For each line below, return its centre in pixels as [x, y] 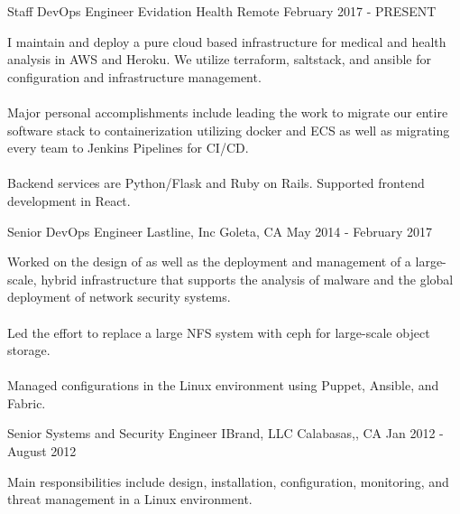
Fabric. [27, 402]
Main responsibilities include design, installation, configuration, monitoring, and [228, 481]
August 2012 [42, 451]
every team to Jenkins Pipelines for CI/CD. [128, 148]
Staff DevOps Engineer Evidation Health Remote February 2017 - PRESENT [222, 11]
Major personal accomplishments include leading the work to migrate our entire [228, 112]
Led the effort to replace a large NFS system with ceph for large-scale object [219, 332]
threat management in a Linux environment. [130, 499]
